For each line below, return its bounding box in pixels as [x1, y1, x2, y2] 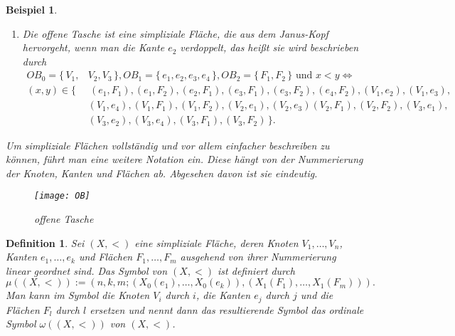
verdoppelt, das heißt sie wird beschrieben [180, 40, 359, 55]
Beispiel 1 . [6, 2, 58, 16]
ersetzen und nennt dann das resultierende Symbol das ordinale [90, 302, 364, 317]
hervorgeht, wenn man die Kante [22, 40, 165, 55]
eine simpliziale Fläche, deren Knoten [134, 235, 299, 250]
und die [300, 288, 333, 303]
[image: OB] [34, 191, 90, 201]
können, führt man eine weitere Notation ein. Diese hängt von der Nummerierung [6, 152, 363, 167]
